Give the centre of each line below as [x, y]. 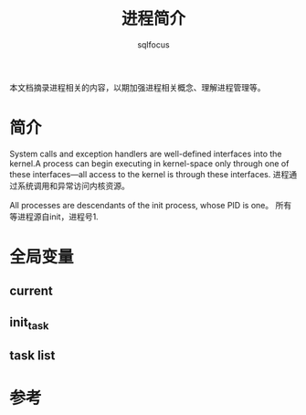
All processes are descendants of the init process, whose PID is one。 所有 [151, 205]
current [31, 291]
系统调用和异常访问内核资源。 [73, 186]
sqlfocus [153, 44]
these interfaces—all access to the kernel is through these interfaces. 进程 [149, 174]
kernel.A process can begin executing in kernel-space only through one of [149, 163]
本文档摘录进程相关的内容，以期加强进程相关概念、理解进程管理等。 [137, 87]
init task [29, 324]
